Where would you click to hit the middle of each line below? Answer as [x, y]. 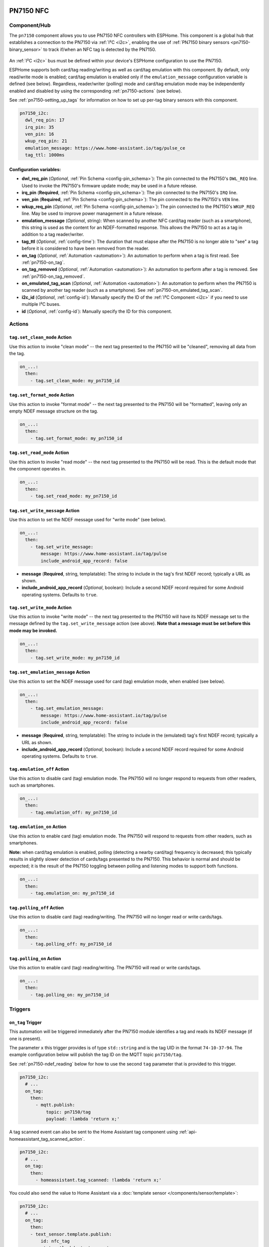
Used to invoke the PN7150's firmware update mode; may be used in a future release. [109, 186]
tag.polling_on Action [35, 958]
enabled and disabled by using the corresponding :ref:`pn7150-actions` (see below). [95, 91]
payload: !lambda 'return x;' [82, 1119]
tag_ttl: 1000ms [45, 155]
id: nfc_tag [55, 1241]
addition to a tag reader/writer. [53, 234]
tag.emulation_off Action [39, 769]
